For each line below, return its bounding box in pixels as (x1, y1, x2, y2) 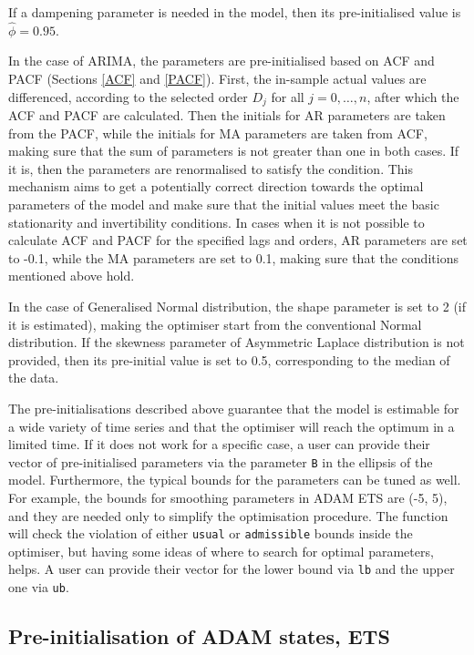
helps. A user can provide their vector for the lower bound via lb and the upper (8, 559, 455, 578)
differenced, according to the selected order (8, 87, 248, 106)
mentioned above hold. (8, 266, 135, 285)
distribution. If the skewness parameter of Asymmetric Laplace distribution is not (8, 333, 465, 352)
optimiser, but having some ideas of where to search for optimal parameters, (8, 541, 434, 560)
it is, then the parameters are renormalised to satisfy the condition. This (8, 159, 413, 178)
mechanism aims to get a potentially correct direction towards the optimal (8, 177, 424, 196)
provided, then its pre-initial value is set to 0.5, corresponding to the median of (8, 350, 450, 369)
